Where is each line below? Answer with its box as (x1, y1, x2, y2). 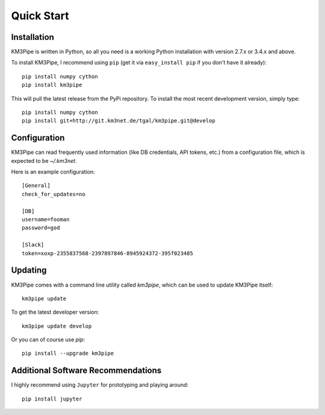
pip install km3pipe (22, 81, 82, 89)
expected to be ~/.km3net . (11, 157, 78, 164)
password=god (22, 224, 60, 232)
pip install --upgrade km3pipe (22, 350, 114, 357)
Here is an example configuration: (11, 168, 96, 176)
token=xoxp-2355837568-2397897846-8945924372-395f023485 (22, 250, 194, 256)
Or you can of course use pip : (11, 336, 85, 343)
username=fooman (22, 216, 70, 223)
